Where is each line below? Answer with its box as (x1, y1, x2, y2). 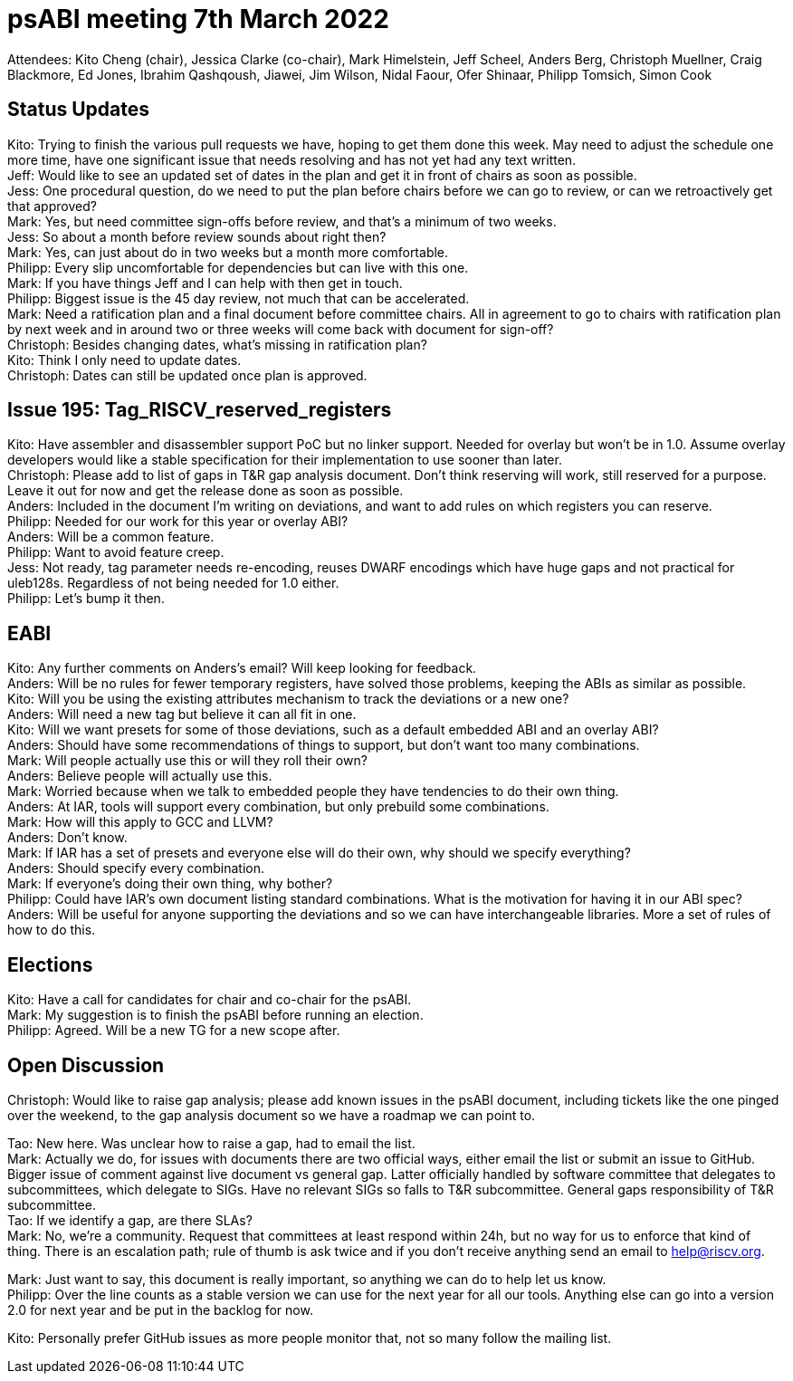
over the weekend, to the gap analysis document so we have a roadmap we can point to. (7, 1107, 536, 1123)
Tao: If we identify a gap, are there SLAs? (7, 1212, 253, 1228)
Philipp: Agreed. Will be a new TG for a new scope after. (7, 1022, 340, 1039)
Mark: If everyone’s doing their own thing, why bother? (7, 876, 333, 892)
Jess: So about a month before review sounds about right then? (7, 228, 387, 245)
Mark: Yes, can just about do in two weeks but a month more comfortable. (7, 244, 449, 260)
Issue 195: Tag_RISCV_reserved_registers (7, 398, 392, 422)
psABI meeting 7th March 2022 (7, 4, 389, 34)
